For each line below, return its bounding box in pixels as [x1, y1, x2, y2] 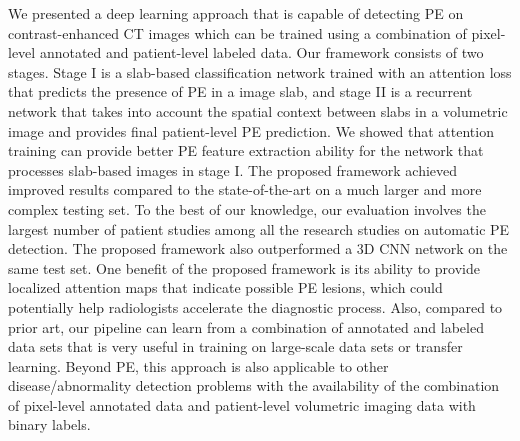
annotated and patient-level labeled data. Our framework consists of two [39, 42, 484, 63]
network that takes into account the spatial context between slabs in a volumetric [8, 100, 508, 121]
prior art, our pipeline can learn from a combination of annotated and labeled [8, 316, 484, 337]
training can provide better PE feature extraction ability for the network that [8, 140, 484, 161]
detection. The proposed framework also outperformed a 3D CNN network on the [8, 238, 508, 259]
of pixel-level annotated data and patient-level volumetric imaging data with [8, 394, 476, 415]
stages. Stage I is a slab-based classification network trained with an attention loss [8, 61, 512, 82]
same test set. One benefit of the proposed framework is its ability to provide [8, 257, 480, 278]
